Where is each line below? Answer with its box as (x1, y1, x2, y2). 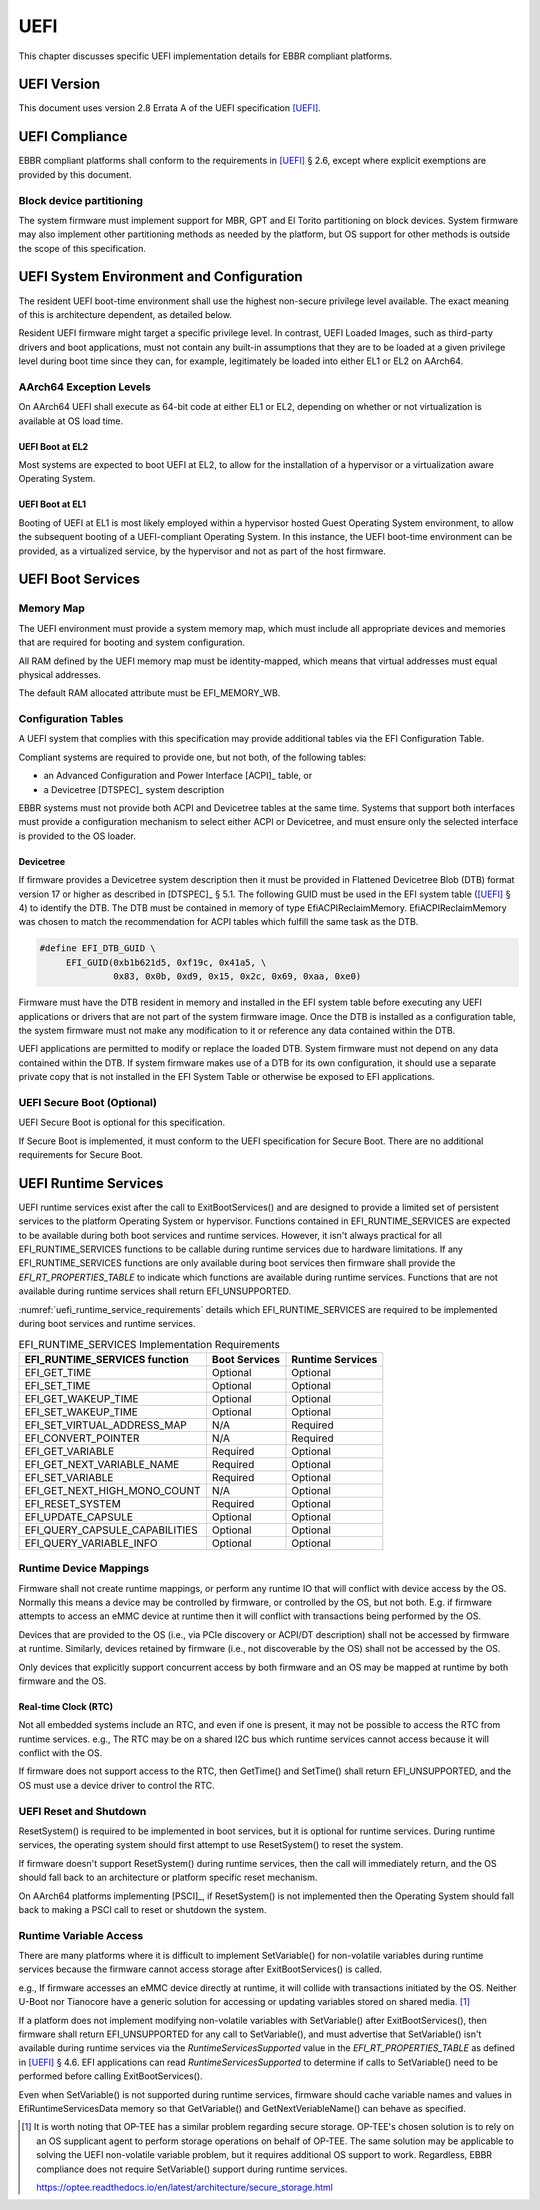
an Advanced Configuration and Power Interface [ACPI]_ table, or (43, 770, 313, 782)
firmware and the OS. (18, 1675, 107, 1687)
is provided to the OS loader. (18, 830, 137, 842)
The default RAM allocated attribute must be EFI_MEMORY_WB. (18, 687, 281, 699)
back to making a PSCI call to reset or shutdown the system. (18, 1903, 267, 1915)
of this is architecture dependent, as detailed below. (18, 308, 232, 320)
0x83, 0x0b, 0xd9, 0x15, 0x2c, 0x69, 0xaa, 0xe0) (113, 971, 362, 982)
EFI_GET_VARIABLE (24, 1444, 115, 1458)
